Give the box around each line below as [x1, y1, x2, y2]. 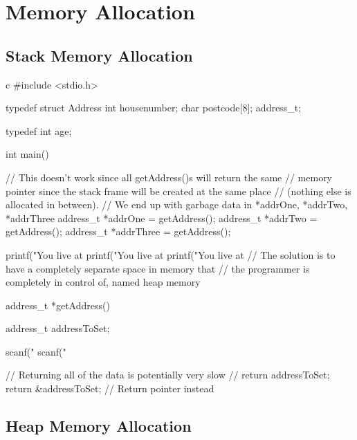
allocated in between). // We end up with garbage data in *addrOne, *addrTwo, [6, 197, 348, 212]
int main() [6, 147, 49, 161]
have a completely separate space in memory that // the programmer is [6, 261, 310, 275]
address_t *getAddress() [6, 297, 110, 312]
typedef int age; [6, 123, 72, 138]
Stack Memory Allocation [6, 44, 193, 66]
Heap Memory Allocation [6, 415, 192, 437]
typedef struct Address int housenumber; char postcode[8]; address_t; [6, 100, 301, 115]
